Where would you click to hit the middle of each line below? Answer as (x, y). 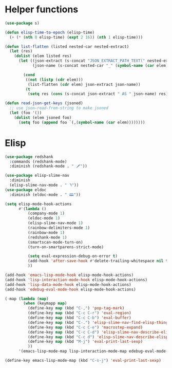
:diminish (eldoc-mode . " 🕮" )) (45, 195)
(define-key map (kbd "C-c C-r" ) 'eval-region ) (79, 313)
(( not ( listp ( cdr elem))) (54, 80)
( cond (29, 75)
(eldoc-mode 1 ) (44, 218)
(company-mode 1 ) (46, 214)
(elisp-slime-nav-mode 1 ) (55, 223)
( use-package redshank (29, 157)
